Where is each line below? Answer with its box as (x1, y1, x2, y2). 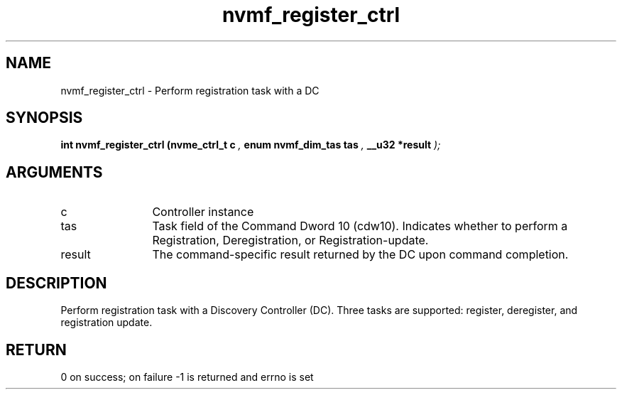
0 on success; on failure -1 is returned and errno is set (60, 370, 314, 383)
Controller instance (152, 205, 254, 220)
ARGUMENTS (6, 163, 103, 181)
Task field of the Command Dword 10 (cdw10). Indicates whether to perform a (152, 219, 568, 234)
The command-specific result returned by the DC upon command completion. (152, 247, 569, 262)
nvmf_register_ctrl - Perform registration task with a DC (60, 84, 320, 97)
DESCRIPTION (6, 274, 107, 292)
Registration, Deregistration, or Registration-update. (152, 233, 429, 248)
